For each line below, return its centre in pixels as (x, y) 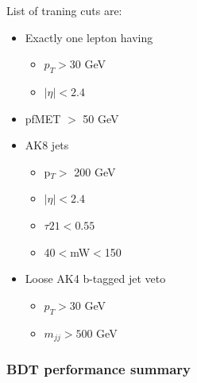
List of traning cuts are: (64, 10)
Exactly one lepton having (89, 37)
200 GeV (95, 171)
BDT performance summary (98, 368)
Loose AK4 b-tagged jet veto (95, 279)
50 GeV (101, 118)
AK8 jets (47, 145)
